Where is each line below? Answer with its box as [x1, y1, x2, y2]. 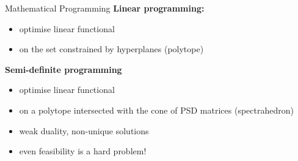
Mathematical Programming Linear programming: [5, 2, 205, 14]
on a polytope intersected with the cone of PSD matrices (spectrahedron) [19, 103, 294, 116]
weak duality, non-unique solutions [19, 124, 149, 137]
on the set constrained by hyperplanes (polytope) [19, 43, 204, 55]
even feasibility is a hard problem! [19, 145, 147, 157]
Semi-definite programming [5, 63, 122, 75]
